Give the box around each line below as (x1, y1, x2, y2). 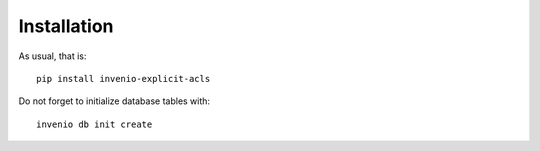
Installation (18, 15, 114, 37)
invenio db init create (36, 118, 153, 130)
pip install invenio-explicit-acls (36, 73, 211, 84)
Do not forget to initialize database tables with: (18, 95, 210, 107)
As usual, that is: (18, 50, 87, 62)
